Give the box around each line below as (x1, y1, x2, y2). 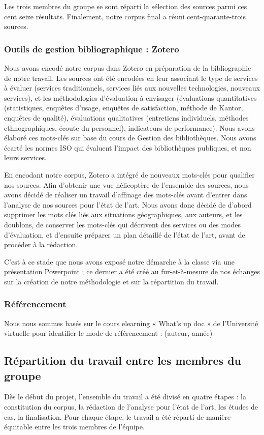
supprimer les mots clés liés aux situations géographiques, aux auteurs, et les (4, 209, 243, 220)
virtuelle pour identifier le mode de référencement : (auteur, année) (4, 328, 213, 338)
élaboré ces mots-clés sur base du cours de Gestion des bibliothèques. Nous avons (4, 132, 256, 143)
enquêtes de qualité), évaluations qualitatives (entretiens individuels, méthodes (4, 112, 249, 123)
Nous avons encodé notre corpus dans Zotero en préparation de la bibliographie (4, 63, 251, 73)
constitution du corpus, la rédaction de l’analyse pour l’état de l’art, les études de (4, 401, 258, 412)
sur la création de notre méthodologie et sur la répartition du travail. (4, 276, 219, 286)
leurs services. (4, 152, 47, 163)
